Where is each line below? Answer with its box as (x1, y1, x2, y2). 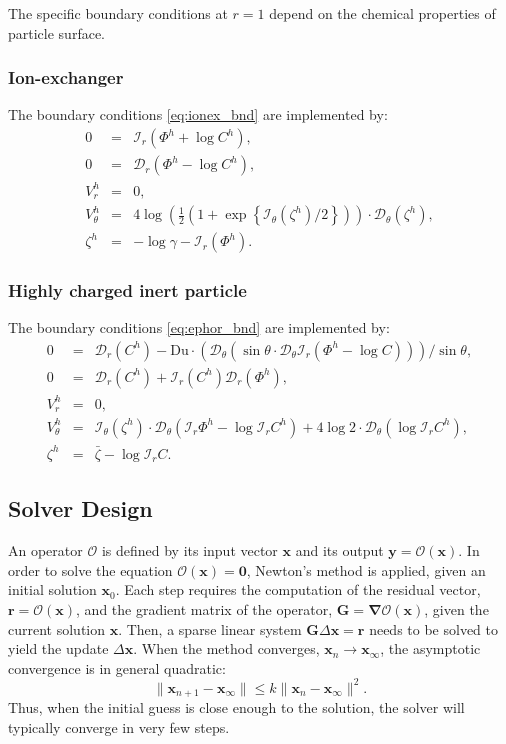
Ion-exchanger (8, 65, 124, 90)
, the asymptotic (380, 638, 481, 659)
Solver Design (8, 493, 153, 524)
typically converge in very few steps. (8, 716, 230, 737)
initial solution (8, 579, 97, 600)
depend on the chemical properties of (269, 3, 496, 23)
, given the (424, 598, 489, 619)
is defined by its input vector (101, 540, 278, 561)
